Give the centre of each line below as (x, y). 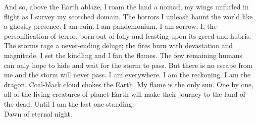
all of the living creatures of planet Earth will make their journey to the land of (125, 94)
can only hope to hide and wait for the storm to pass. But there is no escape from (128, 65)
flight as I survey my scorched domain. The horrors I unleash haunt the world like (128, 16)
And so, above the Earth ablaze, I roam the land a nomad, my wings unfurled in (126, 6)
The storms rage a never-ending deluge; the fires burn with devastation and (119, 45)
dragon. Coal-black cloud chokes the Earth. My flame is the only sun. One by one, (129, 84)
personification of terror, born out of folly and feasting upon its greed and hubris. (128, 35)
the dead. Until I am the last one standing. (69, 103)
